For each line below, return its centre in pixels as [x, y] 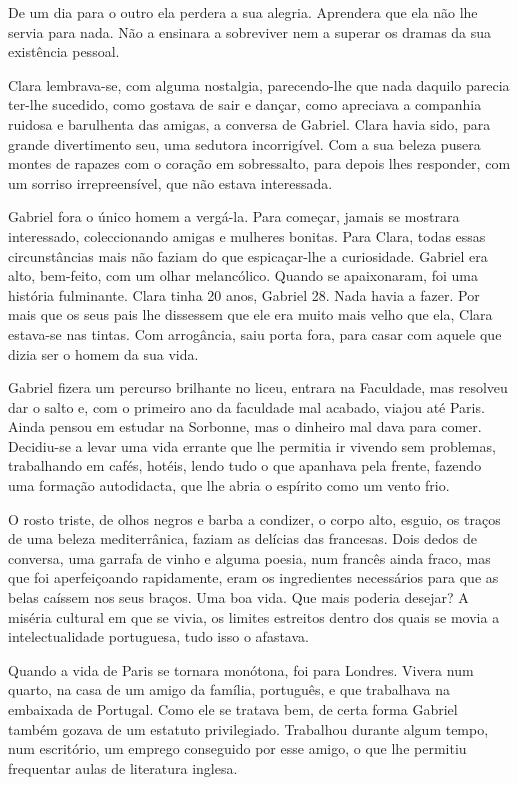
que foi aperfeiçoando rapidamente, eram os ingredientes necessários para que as [253, 577]
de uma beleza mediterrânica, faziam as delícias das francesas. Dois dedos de [243, 538]
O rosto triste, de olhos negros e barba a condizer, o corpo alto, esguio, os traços [254, 518]
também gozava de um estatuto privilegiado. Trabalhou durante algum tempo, [248, 728]
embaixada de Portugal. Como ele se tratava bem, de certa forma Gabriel [233, 709]
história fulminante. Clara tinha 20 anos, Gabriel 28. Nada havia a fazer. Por [244, 294]
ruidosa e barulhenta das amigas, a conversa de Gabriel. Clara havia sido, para [249, 123]
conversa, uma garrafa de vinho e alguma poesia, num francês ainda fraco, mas [249, 557]
